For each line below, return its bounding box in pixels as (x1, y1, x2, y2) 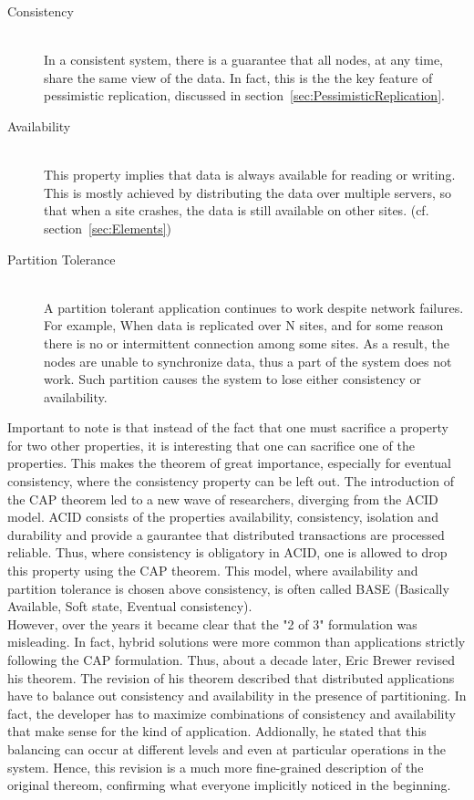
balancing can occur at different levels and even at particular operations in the (7, 739, 447, 758)
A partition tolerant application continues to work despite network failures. (44, 297, 464, 317)
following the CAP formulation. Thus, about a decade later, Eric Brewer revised (7, 650, 455, 669)
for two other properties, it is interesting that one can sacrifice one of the (7, 435, 415, 454)
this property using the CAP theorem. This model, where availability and (7, 561, 418, 580)
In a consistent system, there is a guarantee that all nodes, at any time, (44, 50, 443, 69)
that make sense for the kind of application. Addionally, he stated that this (7, 722, 427, 741)
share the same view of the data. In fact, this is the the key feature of (44, 68, 433, 87)
